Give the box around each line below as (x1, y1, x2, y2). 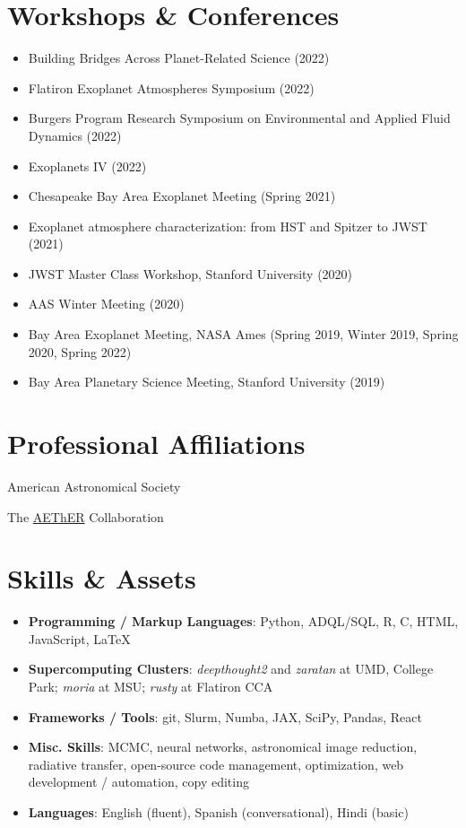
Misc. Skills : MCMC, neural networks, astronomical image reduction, (28, 737, 418, 756)
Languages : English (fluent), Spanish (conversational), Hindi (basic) (28, 803, 409, 822)
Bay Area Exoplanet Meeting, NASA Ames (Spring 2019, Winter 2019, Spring (28, 325, 459, 344)
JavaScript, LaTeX (28, 629, 131, 648)
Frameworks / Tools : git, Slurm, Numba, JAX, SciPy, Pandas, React (28, 707, 423, 726)
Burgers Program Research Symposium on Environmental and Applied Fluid (28, 109, 451, 127)
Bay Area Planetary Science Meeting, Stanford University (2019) (28, 372, 385, 391)
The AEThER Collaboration (7, 507, 164, 526)
